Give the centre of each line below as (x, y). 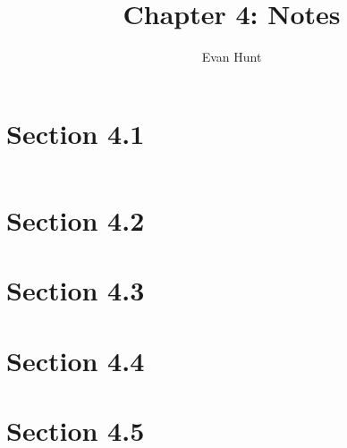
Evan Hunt (232, 57)
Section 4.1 (76, 133)
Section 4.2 (76, 220)
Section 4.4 (76, 360)
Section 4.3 (76, 290)
